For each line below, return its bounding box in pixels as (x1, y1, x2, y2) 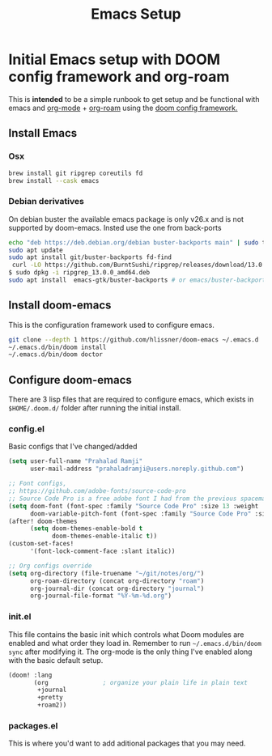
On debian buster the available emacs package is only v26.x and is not (8, 214, 244, 223)
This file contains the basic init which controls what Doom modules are (8, 629, 244, 639)
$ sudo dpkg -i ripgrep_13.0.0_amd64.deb (8, 269, 151, 277)
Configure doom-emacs (8, 373, 132, 387)
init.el (8, 611, 32, 622)
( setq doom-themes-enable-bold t (29, 525, 143, 533)
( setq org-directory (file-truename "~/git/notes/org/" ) (8, 569, 205, 577)
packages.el (8, 720, 58, 731)
